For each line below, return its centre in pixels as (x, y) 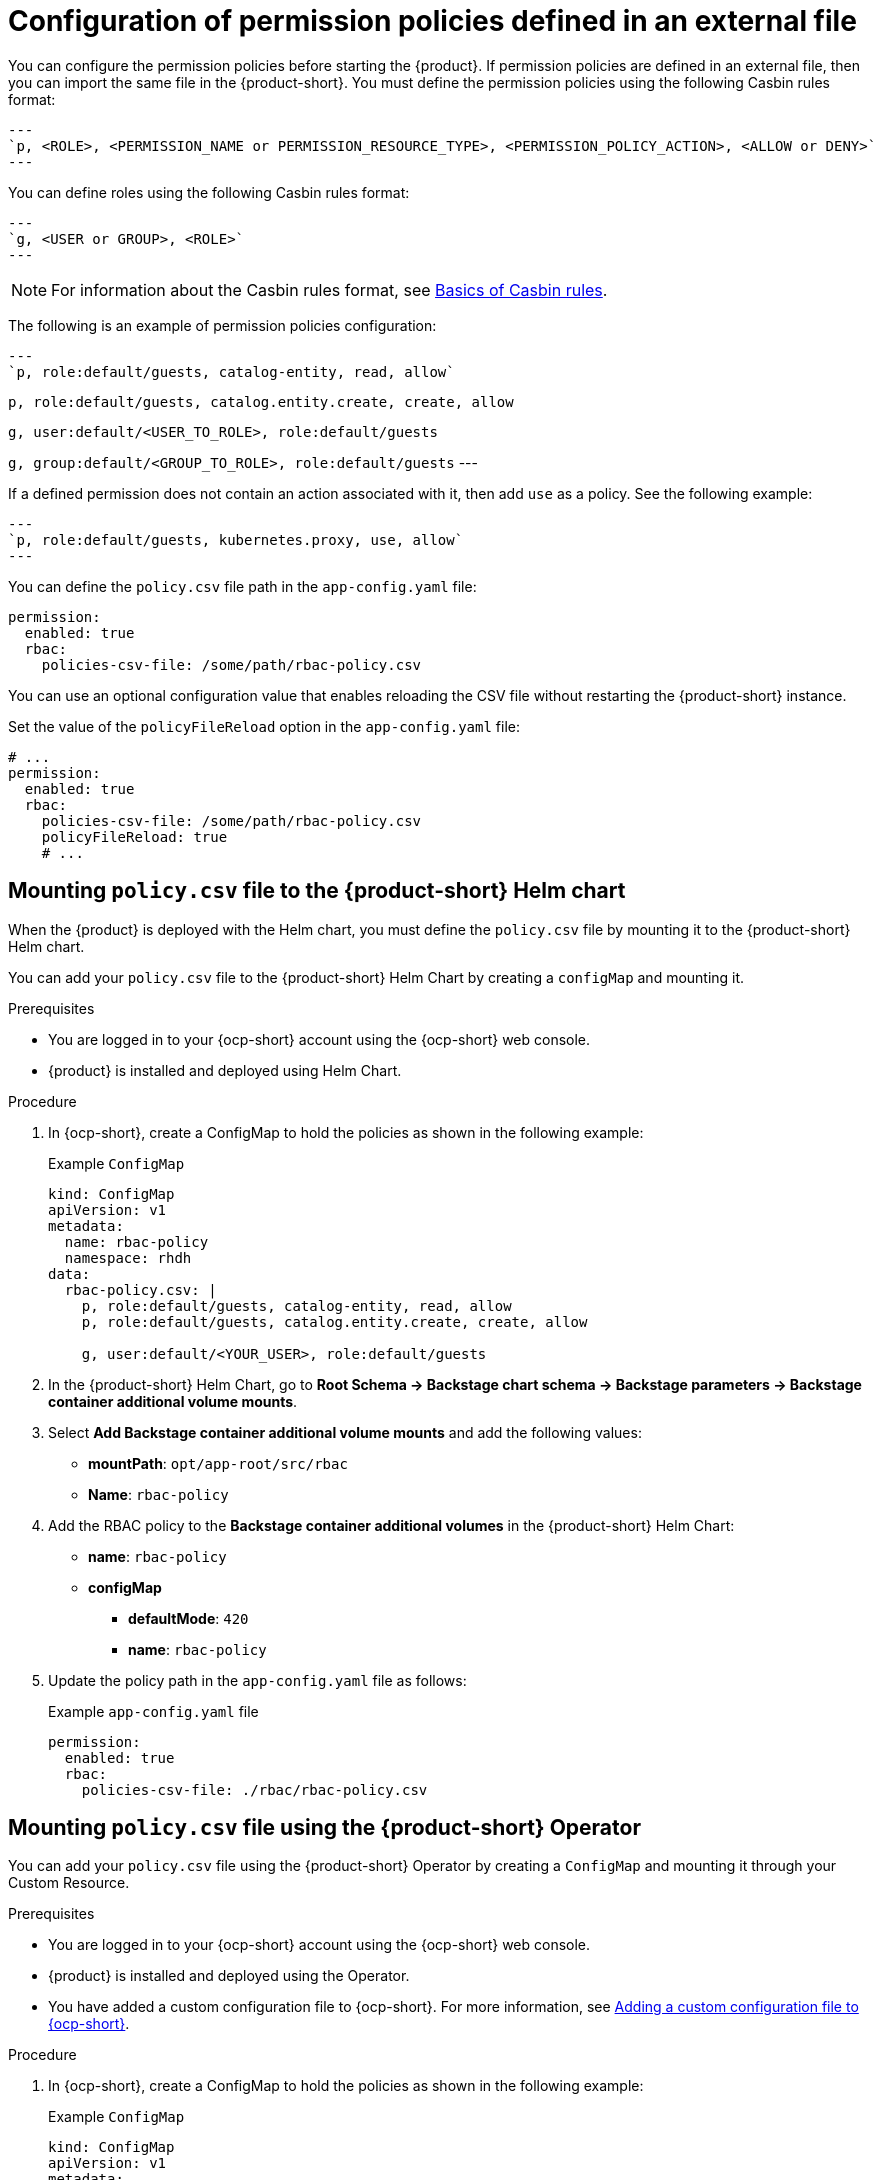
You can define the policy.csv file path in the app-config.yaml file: (242, 586)
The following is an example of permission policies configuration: (222, 325)
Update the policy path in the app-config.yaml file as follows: (257, 1680)
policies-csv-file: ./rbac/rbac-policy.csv (254, 1789)
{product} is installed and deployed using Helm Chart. (225, 1070)
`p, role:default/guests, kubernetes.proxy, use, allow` (236, 539)
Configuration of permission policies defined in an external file (432, 21)
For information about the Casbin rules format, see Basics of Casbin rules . (329, 289)
